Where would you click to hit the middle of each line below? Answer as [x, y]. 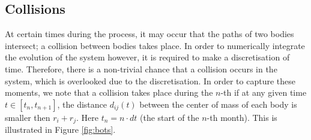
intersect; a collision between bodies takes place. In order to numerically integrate [155, 45]
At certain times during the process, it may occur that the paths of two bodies [149, 34]
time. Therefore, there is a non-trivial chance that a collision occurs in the [141, 69]
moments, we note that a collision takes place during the [109, 92]
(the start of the [170, 117]
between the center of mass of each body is [218, 104]
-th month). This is [242, 117]
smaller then [28, 117]
